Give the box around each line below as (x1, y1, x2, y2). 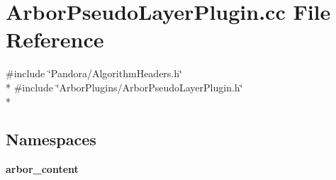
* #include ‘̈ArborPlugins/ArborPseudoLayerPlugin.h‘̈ (6, 79, 243, 94)
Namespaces (6, 128, 96, 150)
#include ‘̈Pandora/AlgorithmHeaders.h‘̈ (6, 66, 182, 81)
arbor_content (6, 162, 79, 176)
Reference (6, 25, 104, 54)
